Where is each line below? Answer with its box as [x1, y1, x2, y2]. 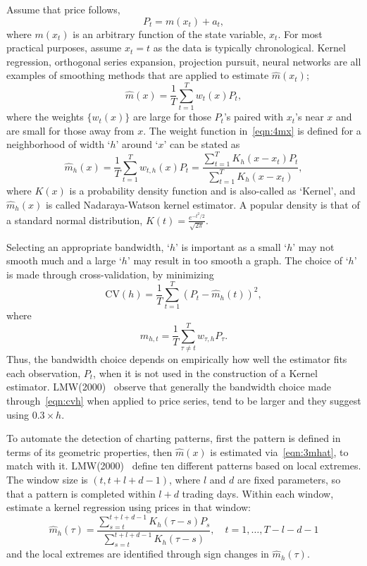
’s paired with [223, 109, 284, 124]
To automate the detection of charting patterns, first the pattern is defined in [6, 431, 341, 445]
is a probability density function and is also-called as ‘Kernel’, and [69, 183, 356, 198]
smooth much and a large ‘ [6, 253, 122, 268]
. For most [278, 26, 323, 41]
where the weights [6, 109, 84, 124]
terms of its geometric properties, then [6, 444, 173, 459]
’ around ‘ [116, 137, 158, 152]
